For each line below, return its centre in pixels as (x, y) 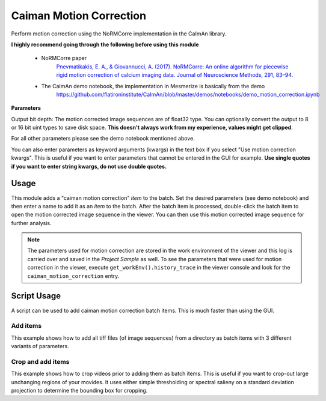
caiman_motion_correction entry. (73, 276)
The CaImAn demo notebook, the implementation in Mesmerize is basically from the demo (153, 86)
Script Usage (36, 296)
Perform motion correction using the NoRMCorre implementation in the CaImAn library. (119, 34)
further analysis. (31, 223)
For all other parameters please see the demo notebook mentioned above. (103, 139)
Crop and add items (40, 361)
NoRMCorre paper (64, 58)
